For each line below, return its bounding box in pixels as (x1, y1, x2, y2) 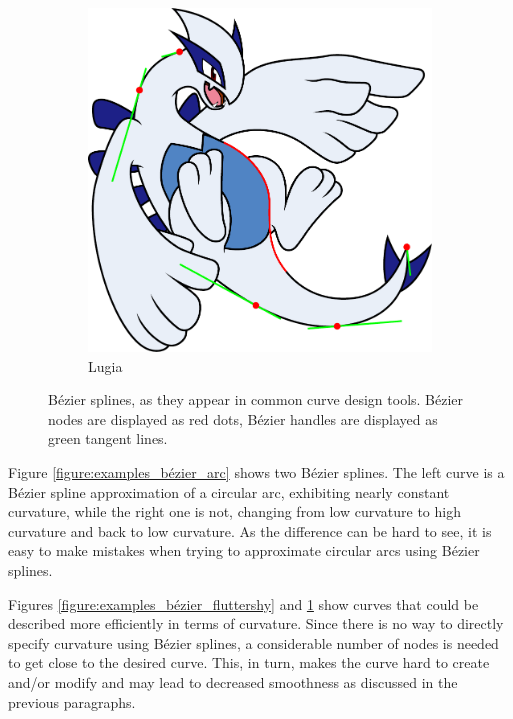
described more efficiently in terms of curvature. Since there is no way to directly (8, 613, 504, 634)
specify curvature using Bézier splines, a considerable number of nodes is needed (8, 632, 499, 653)
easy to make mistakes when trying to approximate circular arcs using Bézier (8, 540, 480, 561)
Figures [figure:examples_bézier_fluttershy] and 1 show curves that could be (8, 593, 479, 614)
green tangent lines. (48, 428, 168, 449)
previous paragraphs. (8, 691, 136, 712)
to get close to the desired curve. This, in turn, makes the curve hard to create (8, 652, 490, 673)
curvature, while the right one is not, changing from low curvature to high (8, 501, 461, 522)
